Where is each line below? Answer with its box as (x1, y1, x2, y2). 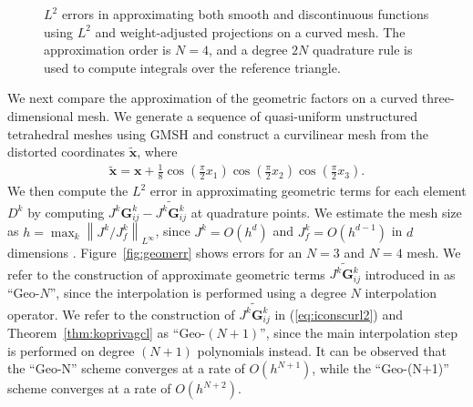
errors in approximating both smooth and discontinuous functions (61, 5, 429, 23)
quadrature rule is (312, 40, 413, 59)
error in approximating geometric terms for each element (149, 181, 467, 200)
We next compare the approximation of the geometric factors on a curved (7, 88, 418, 107)
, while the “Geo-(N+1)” (312, 359, 449, 378)
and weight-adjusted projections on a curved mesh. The (95, 22, 406, 41)
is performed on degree (7, 341, 135, 360)
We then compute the (7, 181, 129, 200)
